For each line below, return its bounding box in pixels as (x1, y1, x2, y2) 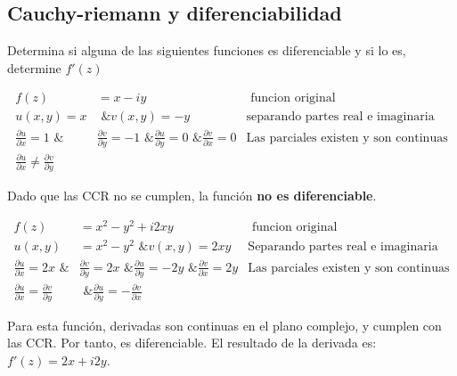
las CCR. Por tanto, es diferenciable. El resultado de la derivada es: (7, 333, 377, 352)
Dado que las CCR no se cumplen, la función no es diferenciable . (7, 186, 377, 205)
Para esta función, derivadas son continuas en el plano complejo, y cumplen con (7, 315, 442, 334)
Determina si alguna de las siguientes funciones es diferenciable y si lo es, (7, 41, 406, 60)
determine (7, 58, 61, 77)
